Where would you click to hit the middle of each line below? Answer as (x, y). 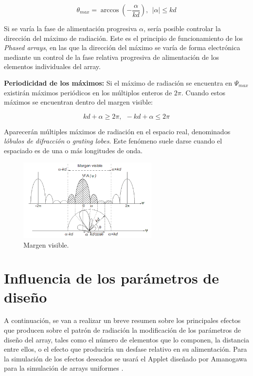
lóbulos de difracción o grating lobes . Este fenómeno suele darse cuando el (113, 141)
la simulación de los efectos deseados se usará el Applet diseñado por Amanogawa (126, 358)
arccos (110, 10)
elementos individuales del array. (52, 66)
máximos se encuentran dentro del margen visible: (78, 102)
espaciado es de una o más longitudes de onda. (73, 150)
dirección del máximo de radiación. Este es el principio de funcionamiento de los (123, 38)
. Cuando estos (203, 92)
